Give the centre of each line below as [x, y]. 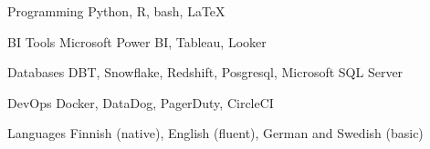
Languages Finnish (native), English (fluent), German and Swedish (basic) [215, 133]
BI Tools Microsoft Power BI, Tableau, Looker [137, 41]
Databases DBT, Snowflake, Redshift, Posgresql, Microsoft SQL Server [205, 72]
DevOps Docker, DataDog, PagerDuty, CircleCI [141, 102]
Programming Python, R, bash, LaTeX [116, 11]
